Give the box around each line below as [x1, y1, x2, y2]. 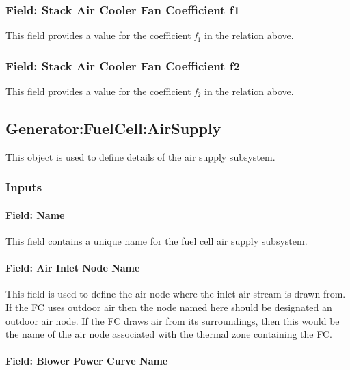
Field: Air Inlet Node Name [5, 261, 140, 275]
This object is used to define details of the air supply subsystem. [5, 149, 275, 163]
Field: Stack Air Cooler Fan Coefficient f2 [5, 57, 240, 74]
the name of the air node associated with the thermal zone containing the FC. [5, 327, 332, 341]
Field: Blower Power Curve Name [5, 354, 168, 368]
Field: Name [5, 207, 65, 222]
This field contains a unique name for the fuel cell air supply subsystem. [5, 234, 308, 248]
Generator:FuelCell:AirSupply [5, 118, 221, 139]
